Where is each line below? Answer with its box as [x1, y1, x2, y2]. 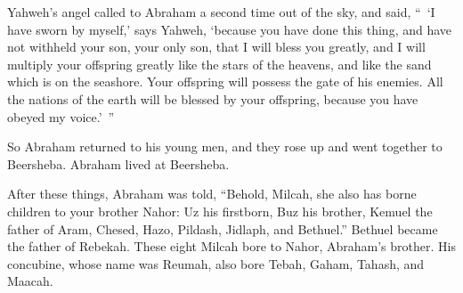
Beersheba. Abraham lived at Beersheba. [7, 154, 230, 173]
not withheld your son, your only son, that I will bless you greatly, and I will [7, 37, 426, 56]
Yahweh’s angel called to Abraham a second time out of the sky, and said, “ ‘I [7, 3, 435, 20]
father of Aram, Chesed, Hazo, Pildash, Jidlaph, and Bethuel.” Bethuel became [7, 219, 438, 238]
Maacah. [7, 272, 53, 290]
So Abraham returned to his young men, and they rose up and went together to [7, 137, 443, 156]
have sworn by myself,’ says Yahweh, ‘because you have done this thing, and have [7, 20, 452, 38]
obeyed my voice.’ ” [7, 107, 115, 126]
